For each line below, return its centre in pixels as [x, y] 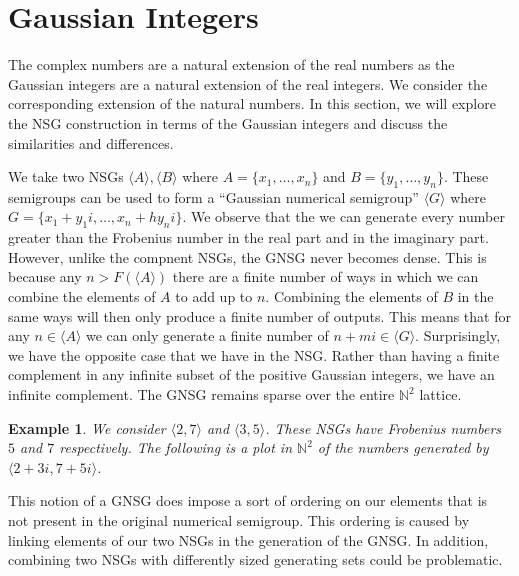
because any [45, 276]
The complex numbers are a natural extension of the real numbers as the [231, 64]
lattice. [440, 394]
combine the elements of [82, 296]
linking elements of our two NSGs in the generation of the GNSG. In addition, [248, 539]
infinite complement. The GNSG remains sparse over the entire [201, 394]
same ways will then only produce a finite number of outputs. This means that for [259, 315]
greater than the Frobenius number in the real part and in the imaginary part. [248, 237]
